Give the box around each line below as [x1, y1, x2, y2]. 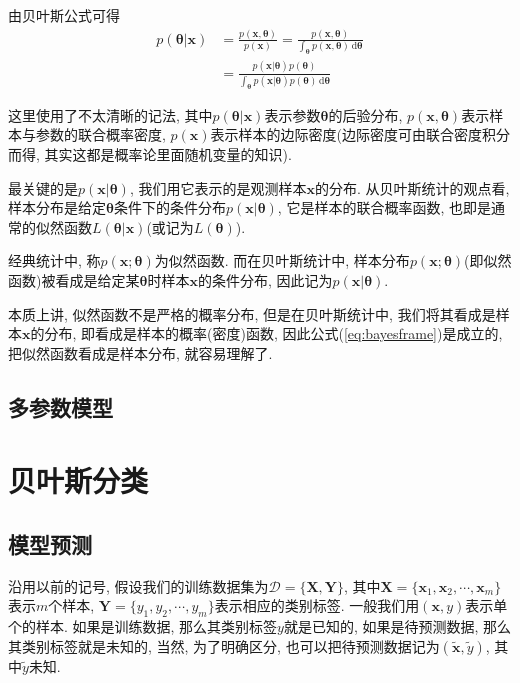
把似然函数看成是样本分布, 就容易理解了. [8, 342, 273, 363]
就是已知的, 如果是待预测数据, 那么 [283, 616, 512, 637]
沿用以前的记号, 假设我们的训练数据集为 [8, 575, 269, 596]
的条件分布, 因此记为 [197, 269, 333, 290]
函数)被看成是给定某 [8, 269, 140, 290]
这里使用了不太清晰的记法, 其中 [8, 104, 213, 125]
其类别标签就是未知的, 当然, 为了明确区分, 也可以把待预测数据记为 [8, 635, 440, 656]
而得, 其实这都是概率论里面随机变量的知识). [8, 143, 292, 164]
